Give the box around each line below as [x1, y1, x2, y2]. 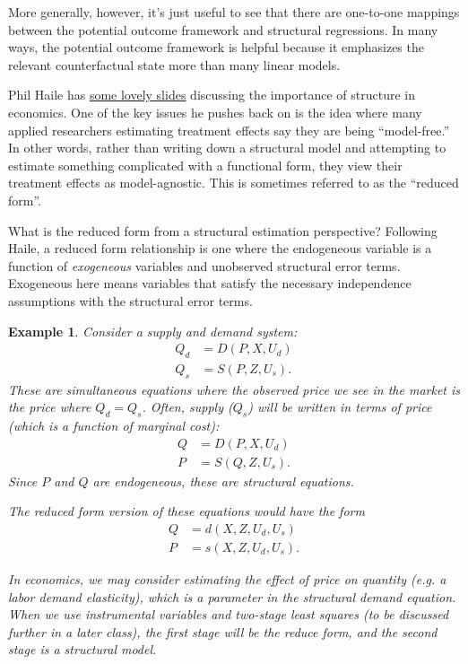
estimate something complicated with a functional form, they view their [8, 155, 403, 174]
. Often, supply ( [142, 398, 233, 416]
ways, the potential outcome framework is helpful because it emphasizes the [8, 38, 424, 57]
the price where [8, 398, 91, 416]
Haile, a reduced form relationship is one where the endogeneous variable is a [8, 239, 432, 258]
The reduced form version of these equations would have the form [8, 502, 365, 520]
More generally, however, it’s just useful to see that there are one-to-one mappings [8, 3, 460, 21]
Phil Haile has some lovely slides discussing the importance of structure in [8, 85, 415, 104]
